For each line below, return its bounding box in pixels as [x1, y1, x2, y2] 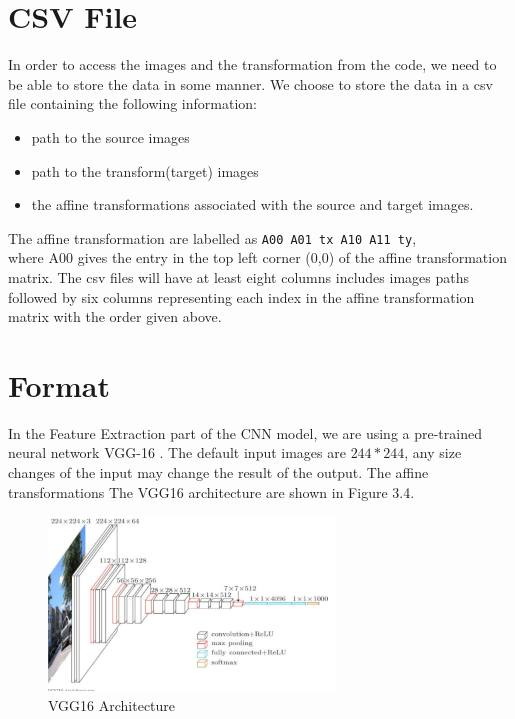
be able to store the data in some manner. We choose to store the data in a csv [8, 73, 493, 94]
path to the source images [31, 126, 190, 147]
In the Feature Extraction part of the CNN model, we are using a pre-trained [8, 422, 482, 443]
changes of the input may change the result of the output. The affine [8, 462, 429, 483]
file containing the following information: [8, 93, 257, 114]
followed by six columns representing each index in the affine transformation [8, 286, 475, 307]
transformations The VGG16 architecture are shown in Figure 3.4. [8, 481, 415, 502]
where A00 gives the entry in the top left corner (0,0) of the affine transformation [8, 247, 507, 268]
